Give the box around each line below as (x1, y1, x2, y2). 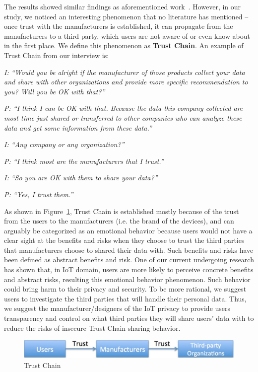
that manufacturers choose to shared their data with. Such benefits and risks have (4, 244, 254, 255)
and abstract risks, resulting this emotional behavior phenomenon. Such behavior (4, 274, 251, 284)
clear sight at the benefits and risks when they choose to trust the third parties (4, 235, 245, 245)
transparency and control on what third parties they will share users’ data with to (4, 313, 254, 323)
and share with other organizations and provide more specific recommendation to (4, 76, 248, 87)
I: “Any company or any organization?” (4, 139, 125, 149)
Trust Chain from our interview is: (4, 50, 109, 60)
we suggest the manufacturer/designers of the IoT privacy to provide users (4, 303, 231, 313)
